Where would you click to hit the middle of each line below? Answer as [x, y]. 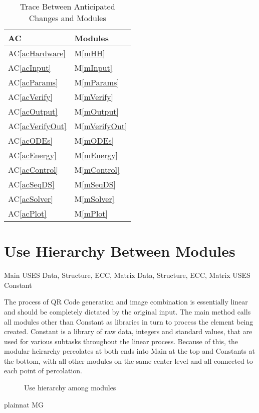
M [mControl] [97, 170]
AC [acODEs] [30, 140]
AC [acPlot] [27, 213]
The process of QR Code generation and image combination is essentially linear [126, 302]
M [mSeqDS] [95, 184]
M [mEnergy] [96, 155]
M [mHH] [90, 53]
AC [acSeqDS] [31, 184]
